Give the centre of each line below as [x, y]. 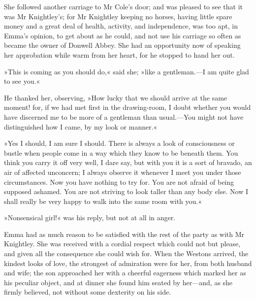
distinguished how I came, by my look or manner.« [81, 126]
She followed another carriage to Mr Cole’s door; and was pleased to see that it [124, 6]
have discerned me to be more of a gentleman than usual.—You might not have [124, 117]
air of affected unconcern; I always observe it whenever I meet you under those [123, 172]
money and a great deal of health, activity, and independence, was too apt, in [121, 26]
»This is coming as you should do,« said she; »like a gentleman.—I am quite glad [127, 71]
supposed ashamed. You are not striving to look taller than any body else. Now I [126, 191]
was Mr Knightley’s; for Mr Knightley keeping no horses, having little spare [118, 16]
